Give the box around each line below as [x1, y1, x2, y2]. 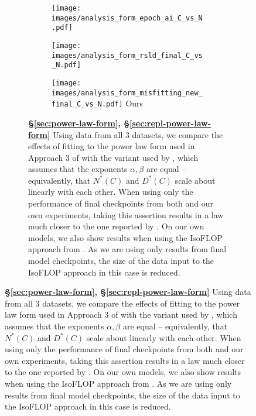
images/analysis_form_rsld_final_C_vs [52, 51, 203, 60]
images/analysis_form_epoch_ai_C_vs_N [52, 13, 203, 22]
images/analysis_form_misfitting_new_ [52, 88, 203, 97]
